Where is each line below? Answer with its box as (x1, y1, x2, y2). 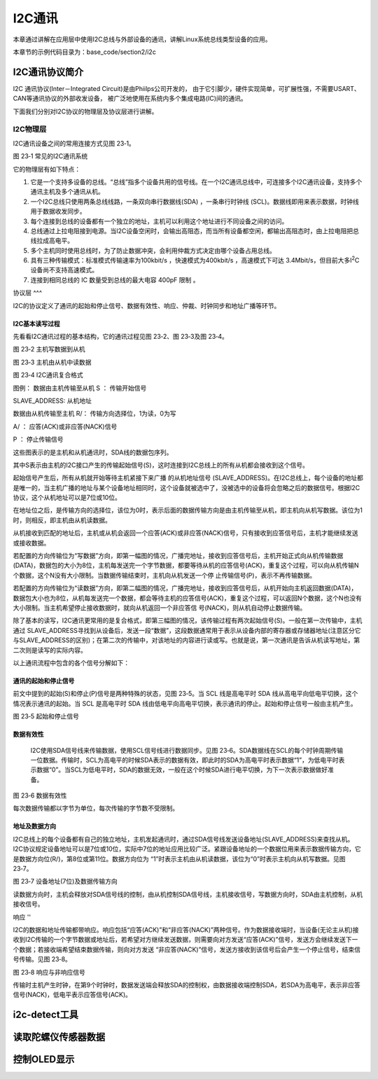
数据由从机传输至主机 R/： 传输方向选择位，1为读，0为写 (13, 410, 176, 418)
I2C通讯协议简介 (13, 66, 84, 78)
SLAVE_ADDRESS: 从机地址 (13, 396, 92, 405)
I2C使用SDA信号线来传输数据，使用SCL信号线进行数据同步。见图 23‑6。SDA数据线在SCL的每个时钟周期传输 (30, 746, 344, 754)
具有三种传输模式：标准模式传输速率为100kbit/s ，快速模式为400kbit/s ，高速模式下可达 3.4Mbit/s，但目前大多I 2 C (30, 255, 360, 265)
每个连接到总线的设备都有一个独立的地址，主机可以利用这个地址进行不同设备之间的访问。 (30, 217, 288, 225)
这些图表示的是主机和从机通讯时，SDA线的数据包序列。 (13, 448, 173, 457)
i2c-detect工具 (13, 1009, 78, 1021)
